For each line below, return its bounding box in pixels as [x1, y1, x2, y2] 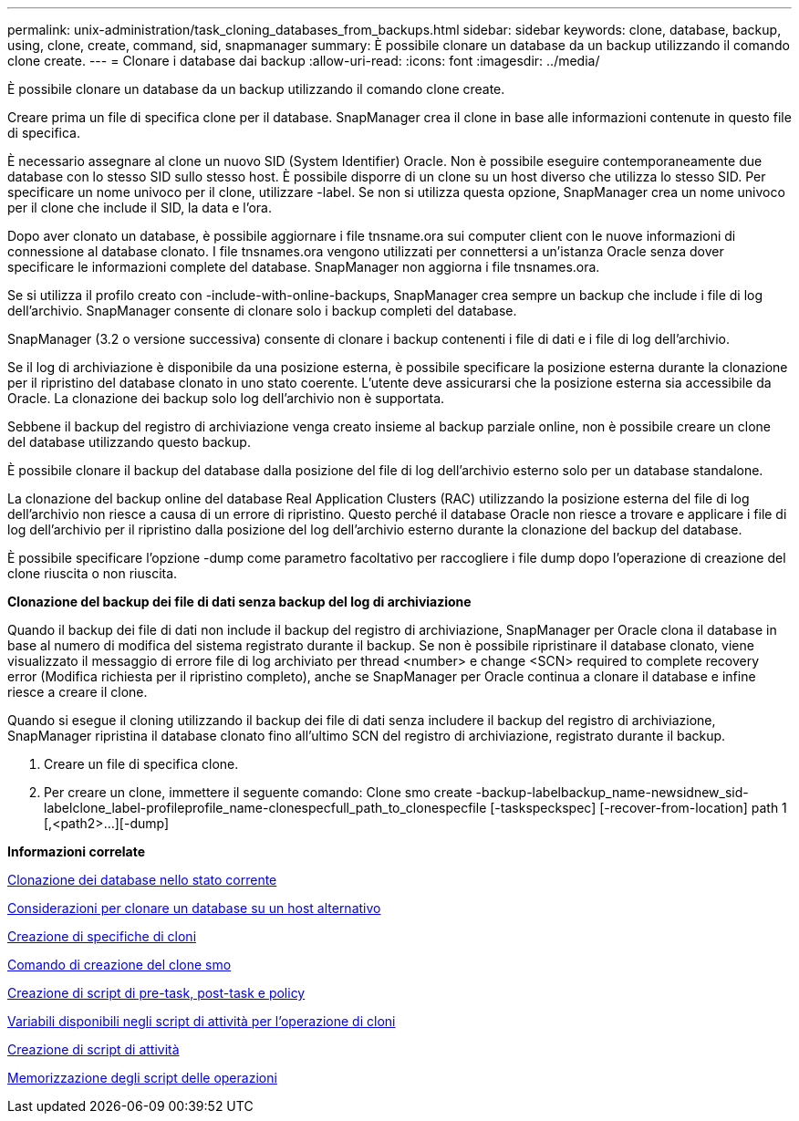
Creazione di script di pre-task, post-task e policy [7, 985, 306, 1001]
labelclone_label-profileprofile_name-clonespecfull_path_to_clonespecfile [44, 800, 487, 815]
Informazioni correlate [7, 844, 146, 859]
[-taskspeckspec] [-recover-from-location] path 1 [490, 800, 787, 815]
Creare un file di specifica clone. [44, 756, 239, 772]
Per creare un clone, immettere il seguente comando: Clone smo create [44, 784, 472, 800]
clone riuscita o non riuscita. [7, 566, 178, 581]
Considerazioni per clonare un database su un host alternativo [7, 900, 381, 916]
